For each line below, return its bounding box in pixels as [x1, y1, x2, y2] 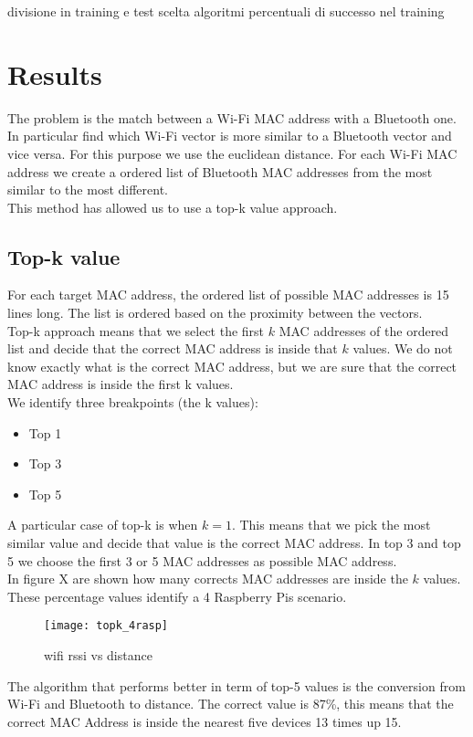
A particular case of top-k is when [7, 515, 198, 534]
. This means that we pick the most [231, 515, 431, 534]
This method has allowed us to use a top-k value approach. [7, 197, 338, 216]
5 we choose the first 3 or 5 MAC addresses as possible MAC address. [7, 551, 397, 570]
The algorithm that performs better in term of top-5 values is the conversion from [7, 676, 466, 695]
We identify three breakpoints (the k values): [7, 393, 258, 412]
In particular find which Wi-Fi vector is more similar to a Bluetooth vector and [7, 126, 452, 145]
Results [7, 55, 102, 92]
